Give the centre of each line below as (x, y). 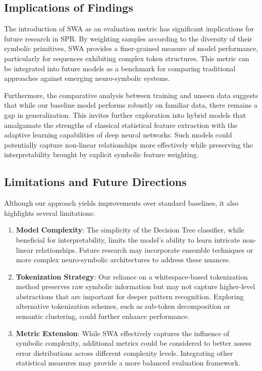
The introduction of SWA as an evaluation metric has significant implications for (129, 29)
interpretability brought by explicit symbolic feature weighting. (101, 154)
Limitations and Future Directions (95, 182)
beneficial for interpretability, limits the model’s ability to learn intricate (128, 239)
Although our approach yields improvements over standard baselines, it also (121, 203)
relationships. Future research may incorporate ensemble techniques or (144, 249)
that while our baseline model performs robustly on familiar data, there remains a (131, 105)
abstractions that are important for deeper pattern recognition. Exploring (130, 296)
